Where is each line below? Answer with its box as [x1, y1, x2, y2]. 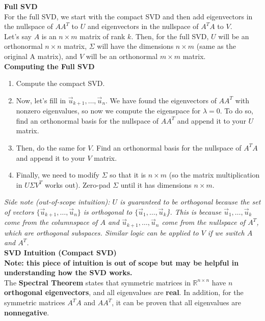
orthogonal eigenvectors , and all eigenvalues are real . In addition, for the [4, 287, 244, 298]
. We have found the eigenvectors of [105, 95, 217, 105]
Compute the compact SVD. [16, 78, 105, 89]
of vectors [4, 206, 34, 217]
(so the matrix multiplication [169, 169, 260, 180]
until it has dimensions [120, 179, 192, 190]
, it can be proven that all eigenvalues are [112, 297, 241, 308]
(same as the [196, 41, 236, 51]
